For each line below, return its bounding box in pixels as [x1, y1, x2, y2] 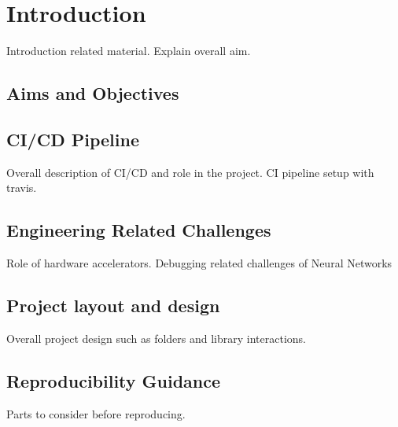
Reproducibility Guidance [6, 368, 221, 392]
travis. [6, 179, 37, 196]
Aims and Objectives [6, 81, 179, 105]
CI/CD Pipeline [6, 127, 139, 151]
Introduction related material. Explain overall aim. [6, 42, 251, 59]
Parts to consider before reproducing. [6, 405, 186, 421]
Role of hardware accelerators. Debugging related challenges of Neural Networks [6, 255, 392, 271]
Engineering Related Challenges [6, 218, 271, 242]
